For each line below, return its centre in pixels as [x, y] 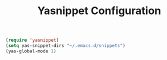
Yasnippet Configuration [99, 11]
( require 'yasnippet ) [32, 40]
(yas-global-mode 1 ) [31, 51]
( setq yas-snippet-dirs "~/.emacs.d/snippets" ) [66, 46]
